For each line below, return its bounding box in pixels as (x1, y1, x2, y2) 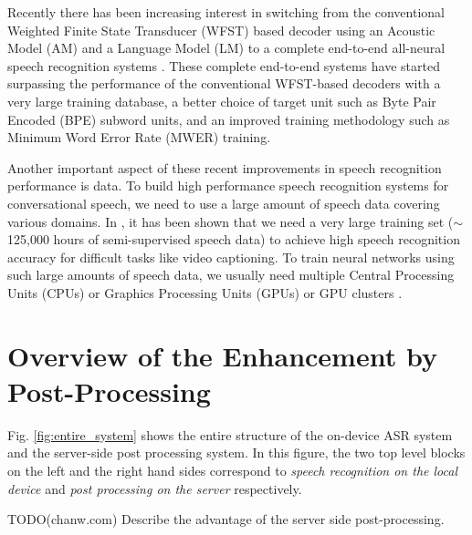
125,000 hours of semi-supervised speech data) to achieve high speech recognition (7, 230, 460, 249)
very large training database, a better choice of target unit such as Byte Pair (7, 91, 436, 110)
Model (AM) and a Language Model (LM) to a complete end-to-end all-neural (7, 38, 446, 57)
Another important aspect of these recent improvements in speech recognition (7, 158, 442, 177)
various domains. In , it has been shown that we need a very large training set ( (7, 211, 454, 231)
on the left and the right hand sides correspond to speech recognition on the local (7, 461, 457, 479)
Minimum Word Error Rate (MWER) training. (7, 128, 271, 147)
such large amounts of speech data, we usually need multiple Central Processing (7, 265, 455, 284)
